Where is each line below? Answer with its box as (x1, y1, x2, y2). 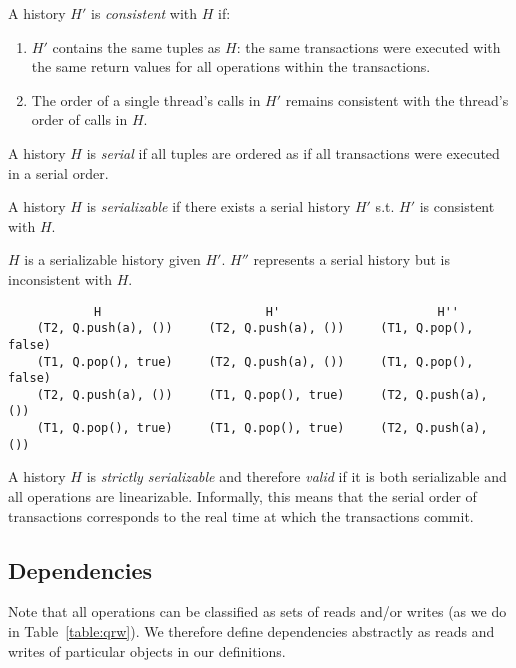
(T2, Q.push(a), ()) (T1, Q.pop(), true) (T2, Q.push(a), (36, 387, 488, 402)
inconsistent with (8, 268, 112, 289)
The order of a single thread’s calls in (31, 89, 261, 110)
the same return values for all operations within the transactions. (31, 56, 431, 77)
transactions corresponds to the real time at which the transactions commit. (8, 505, 474, 526)
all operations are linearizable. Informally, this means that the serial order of (8, 486, 477, 507)
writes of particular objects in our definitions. (8, 640, 286, 661)
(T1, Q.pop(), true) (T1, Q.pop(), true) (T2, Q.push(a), (36, 421, 488, 436)
